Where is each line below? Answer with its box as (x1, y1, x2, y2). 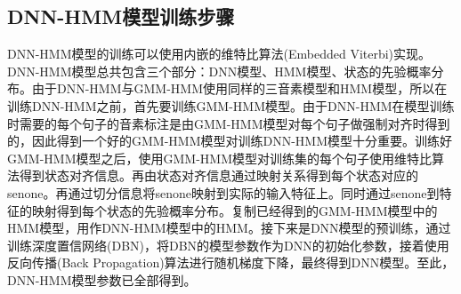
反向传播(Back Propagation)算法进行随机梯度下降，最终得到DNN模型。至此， (7, 253, 455, 272)
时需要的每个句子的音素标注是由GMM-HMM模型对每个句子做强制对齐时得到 (7, 114, 450, 132)
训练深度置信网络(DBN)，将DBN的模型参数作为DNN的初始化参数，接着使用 (7, 235, 449, 254)
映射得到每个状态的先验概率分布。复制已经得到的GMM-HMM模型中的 (31, 201, 438, 219)
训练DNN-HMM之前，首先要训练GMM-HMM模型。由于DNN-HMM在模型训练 (7, 96, 455, 115)
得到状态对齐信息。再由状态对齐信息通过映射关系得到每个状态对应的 (19, 166, 418, 185)
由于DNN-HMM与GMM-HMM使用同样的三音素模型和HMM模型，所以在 (31, 79, 448, 98)
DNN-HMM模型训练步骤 (7, 3, 235, 30)
